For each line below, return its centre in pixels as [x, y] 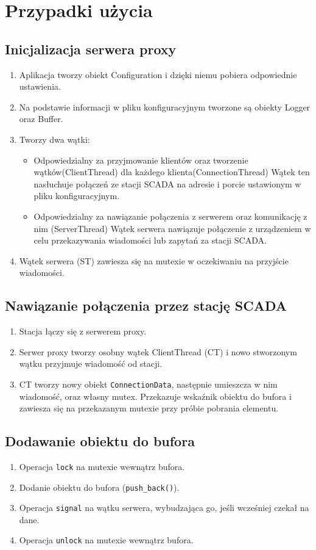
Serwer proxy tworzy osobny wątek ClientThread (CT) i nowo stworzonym [158, 351]
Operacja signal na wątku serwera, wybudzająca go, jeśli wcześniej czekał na [164, 508]
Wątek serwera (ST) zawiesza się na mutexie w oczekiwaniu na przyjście [154, 260]
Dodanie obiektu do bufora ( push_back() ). [99, 487]
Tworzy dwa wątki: [54, 139]
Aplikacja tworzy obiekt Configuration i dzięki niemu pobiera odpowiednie [158, 74]
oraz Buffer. [41, 119]
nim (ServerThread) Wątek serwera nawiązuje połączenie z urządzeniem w [172, 228]
